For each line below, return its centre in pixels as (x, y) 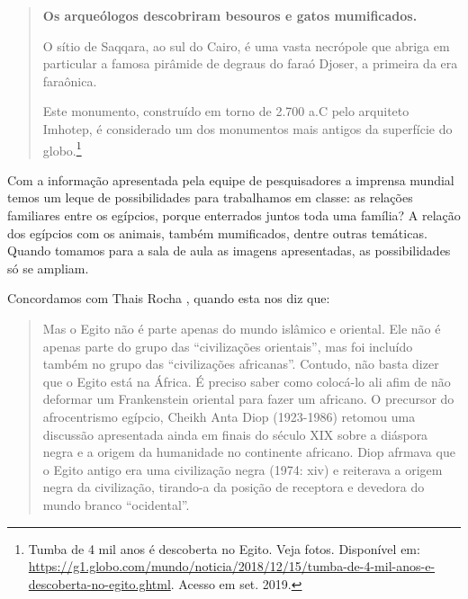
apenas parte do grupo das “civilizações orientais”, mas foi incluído (228, 346)
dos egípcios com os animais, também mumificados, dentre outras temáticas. (217, 232)
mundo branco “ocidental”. (116, 504)
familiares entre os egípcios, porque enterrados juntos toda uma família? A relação (234, 215)
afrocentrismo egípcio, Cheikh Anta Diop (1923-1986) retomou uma (229, 416)
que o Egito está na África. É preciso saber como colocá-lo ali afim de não (247, 381)
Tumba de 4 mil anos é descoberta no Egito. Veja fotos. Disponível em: (224, 548)
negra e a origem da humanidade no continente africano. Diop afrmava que (249, 452)
